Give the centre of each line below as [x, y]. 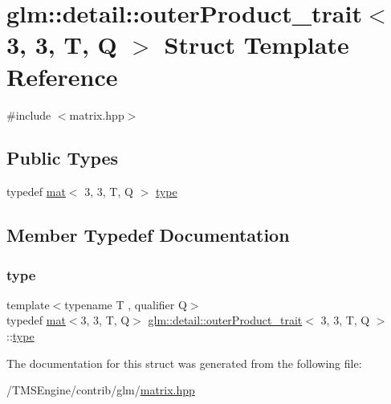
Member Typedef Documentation [148, 235]
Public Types [63, 158]
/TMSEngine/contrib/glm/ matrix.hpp [101, 390]
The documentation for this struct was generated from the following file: [184, 363]
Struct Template [257, 45]
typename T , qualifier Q [126, 304]
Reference [62, 76]
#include [29, 114]
